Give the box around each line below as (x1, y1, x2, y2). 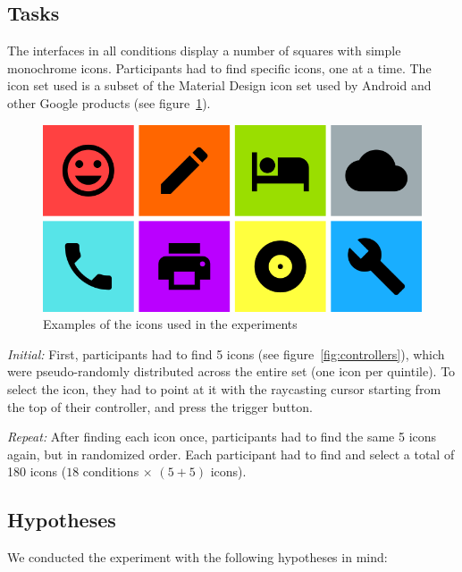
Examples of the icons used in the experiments (43, 315, 298, 333)
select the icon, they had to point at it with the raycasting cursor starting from (7, 379, 441, 398)
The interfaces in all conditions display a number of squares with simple (7, 41, 401, 60)
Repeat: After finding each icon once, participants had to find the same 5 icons (7, 427, 437, 446)
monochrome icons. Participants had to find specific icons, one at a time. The (7, 58, 432, 77)
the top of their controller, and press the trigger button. (7, 397, 313, 416)
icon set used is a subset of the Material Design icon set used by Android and (7, 76, 432, 95)
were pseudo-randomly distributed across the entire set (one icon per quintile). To (7, 362, 456, 381)
